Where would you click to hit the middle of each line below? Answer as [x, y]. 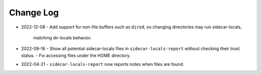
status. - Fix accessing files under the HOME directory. [76, 55]
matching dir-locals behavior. [62, 37]
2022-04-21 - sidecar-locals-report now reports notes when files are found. [103, 64]
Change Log [34, 12]
